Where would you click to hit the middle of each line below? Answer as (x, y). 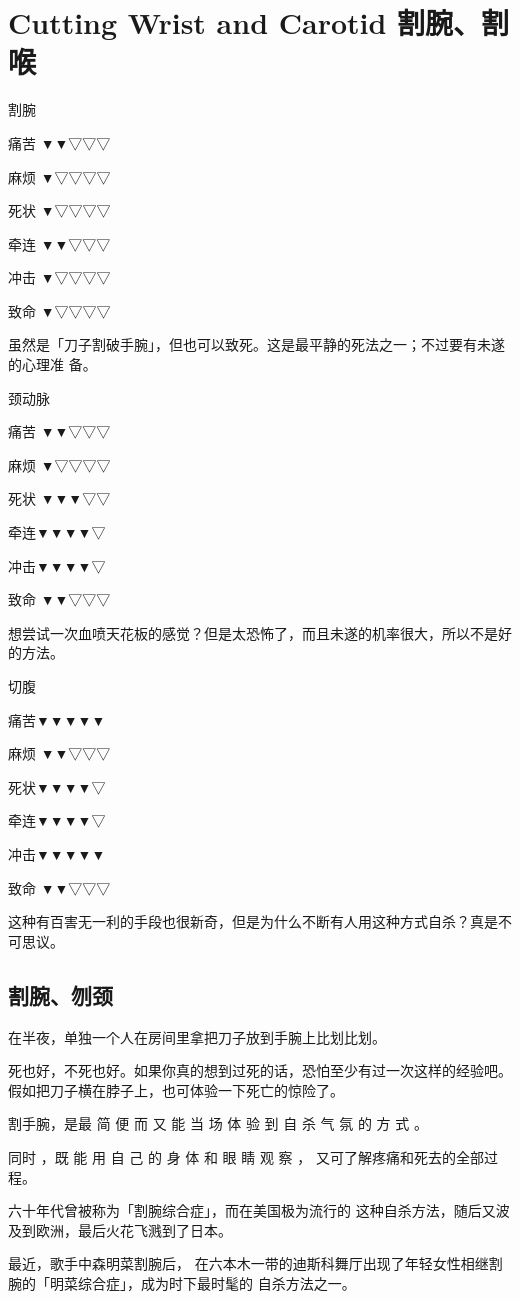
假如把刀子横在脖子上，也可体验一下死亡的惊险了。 (176, 1089)
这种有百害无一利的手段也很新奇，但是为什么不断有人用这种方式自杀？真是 (253, 921)
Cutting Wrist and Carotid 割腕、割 (259, 22)
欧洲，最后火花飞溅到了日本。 (133, 1229)
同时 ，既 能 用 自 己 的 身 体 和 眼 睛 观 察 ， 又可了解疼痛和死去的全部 (246, 1156)
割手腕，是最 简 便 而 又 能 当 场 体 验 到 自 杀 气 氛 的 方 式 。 (218, 1123)
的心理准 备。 (52, 364)
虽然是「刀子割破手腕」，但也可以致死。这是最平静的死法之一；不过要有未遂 (256, 344)
